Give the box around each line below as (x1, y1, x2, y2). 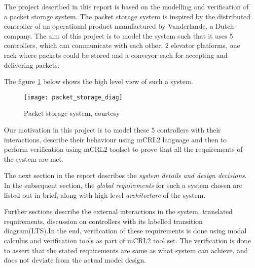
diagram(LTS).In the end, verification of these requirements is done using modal (4, 225, 247, 236)
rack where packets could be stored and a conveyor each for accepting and (4, 49, 228, 60)
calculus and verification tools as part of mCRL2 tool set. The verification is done (4, 235, 251, 245)
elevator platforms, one (171, 40, 240, 50)
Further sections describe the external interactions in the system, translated (4, 206, 233, 217)
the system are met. (4, 153, 64, 164)
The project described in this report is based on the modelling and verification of (4, 1, 249, 11)
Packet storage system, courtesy (24, 108, 120, 118)
